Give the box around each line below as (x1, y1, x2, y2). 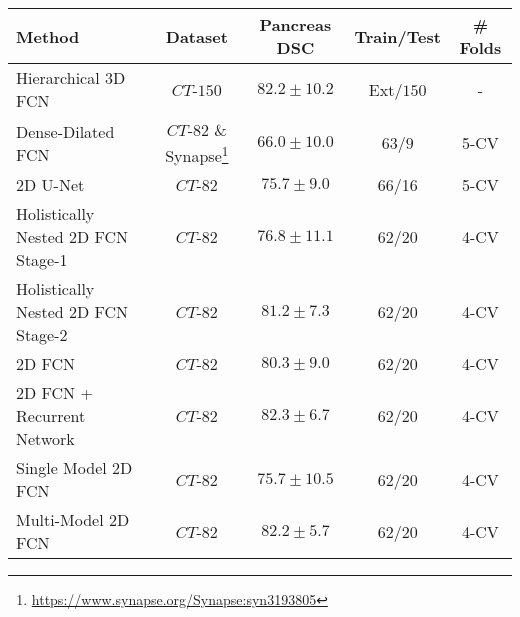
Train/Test (354, 24, 441, 48)
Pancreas (259, 13, 332, 36)
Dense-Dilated (16, 119, 115, 143)
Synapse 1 (165, 141, 229, 168)
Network (16, 427, 75, 451)
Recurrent (16, 404, 86, 428)
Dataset (165, 24, 228, 48)
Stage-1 (16, 248, 68, 272)
